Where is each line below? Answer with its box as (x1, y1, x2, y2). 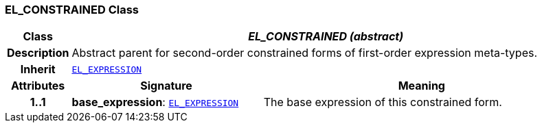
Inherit (20, 62, 56, 77)
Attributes (11, 79, 65, 93)
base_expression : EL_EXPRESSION (71, 95, 239, 110)
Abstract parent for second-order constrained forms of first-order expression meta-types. (71, 46, 538, 60)
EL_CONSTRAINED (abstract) (248, 29, 404, 44)
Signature (140, 79, 192, 93)
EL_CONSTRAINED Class (5, 3, 139, 16)
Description (7, 46, 69, 60)
